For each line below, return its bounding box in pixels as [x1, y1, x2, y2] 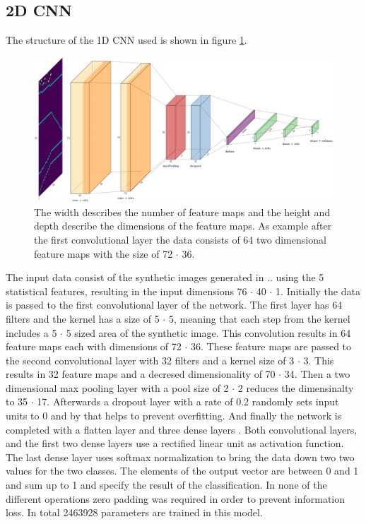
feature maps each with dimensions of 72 [6, 339, 182, 354]
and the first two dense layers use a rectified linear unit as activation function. [6, 436, 344, 451]
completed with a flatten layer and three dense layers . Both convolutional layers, [6, 422, 358, 436]
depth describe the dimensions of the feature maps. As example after [34, 218, 332, 233]
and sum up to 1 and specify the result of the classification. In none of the [6, 477, 327, 492]
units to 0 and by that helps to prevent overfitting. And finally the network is [6, 408, 342, 423]
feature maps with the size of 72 [34, 246, 173, 261]
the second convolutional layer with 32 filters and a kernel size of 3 [6, 352, 295, 367]
